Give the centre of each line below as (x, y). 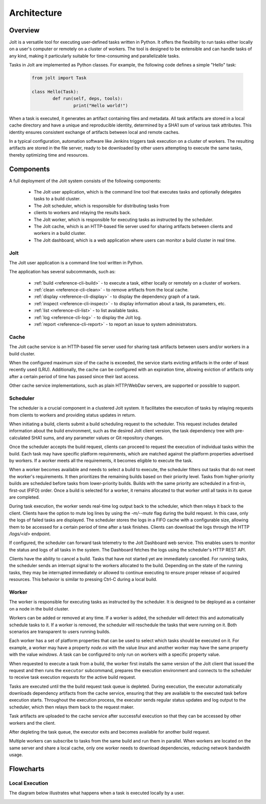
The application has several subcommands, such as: (62, 272)
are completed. (24, 497)
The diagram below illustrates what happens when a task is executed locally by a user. (97, 793)
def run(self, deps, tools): (88, 99)
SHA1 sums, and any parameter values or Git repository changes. (97, 438)
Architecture (36, 13)
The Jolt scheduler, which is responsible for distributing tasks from (101, 206)
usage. (16, 755)
